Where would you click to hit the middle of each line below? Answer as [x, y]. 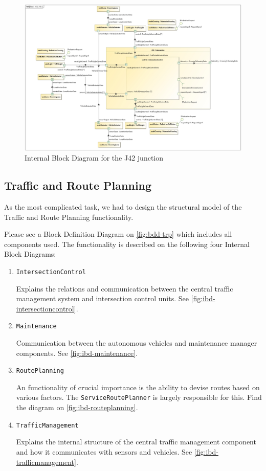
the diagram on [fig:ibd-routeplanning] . [77, 407]
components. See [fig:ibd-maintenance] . [77, 353]
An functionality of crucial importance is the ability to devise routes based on [138, 387]
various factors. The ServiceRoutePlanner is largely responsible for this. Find [139, 397]
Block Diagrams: [30, 254]
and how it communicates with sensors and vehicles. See [104, 451]
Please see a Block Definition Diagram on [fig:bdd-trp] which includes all [118, 234]
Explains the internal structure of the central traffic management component [136, 442]
